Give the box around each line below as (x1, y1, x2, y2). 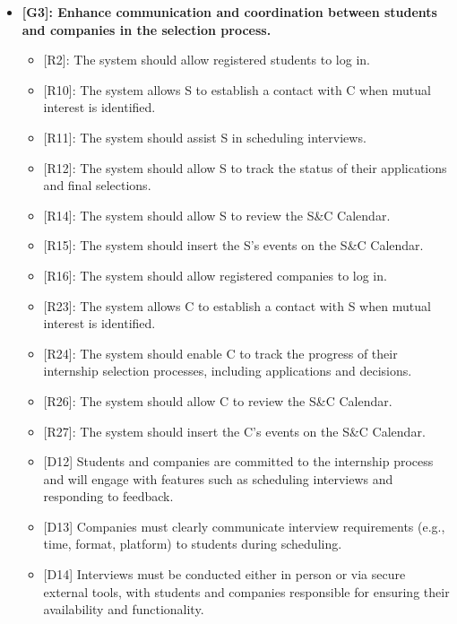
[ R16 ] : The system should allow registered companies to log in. (43, 265, 387, 284)
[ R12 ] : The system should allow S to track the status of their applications (43, 158, 447, 177)
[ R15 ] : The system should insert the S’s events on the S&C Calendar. (43, 236, 424, 255)
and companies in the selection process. (22, 20, 272, 39)
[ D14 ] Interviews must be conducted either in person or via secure (43, 565, 406, 584)
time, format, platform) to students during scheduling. (43, 534, 342, 553)
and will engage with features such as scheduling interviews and (43, 469, 393, 488)
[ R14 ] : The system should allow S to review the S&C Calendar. (43, 205, 391, 224)
